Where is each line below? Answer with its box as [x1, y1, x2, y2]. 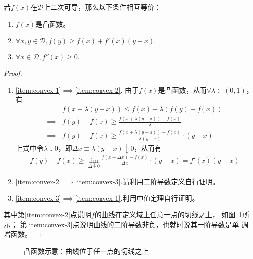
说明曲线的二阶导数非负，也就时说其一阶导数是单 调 [79, 219, 249, 229]
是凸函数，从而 [158, 84, 207, 95]
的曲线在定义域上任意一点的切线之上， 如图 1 [94, 209, 243, 220]
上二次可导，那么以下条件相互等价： [43, 2, 161, 12]
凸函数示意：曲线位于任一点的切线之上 [24, 245, 149, 256]
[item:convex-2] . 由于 [75, 84, 139, 95]
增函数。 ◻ [4, 229, 41, 239]
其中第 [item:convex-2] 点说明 [4, 209, 91, 220]
